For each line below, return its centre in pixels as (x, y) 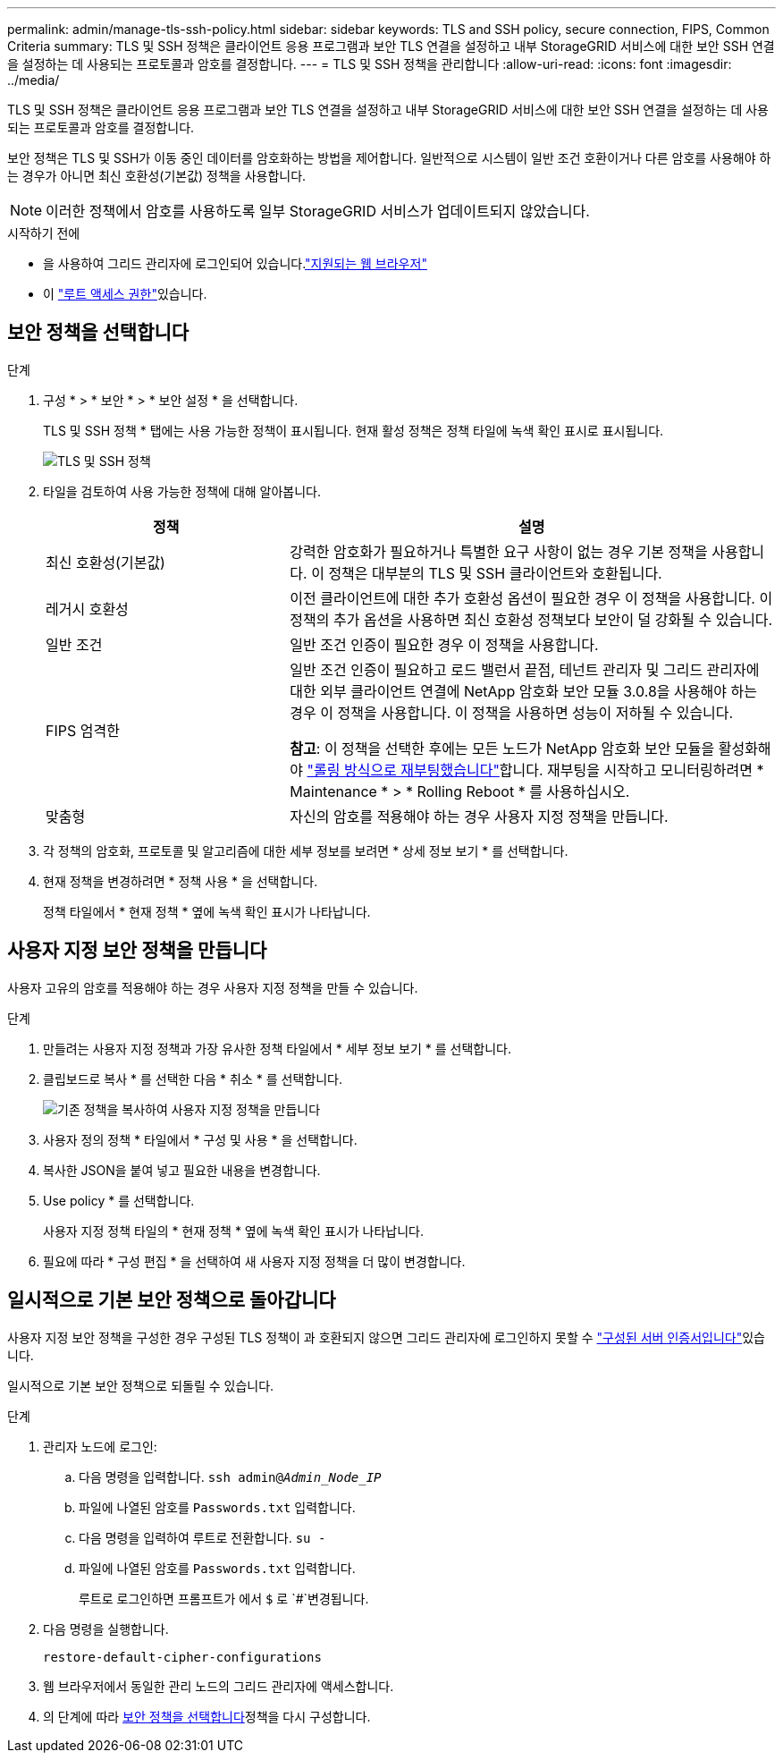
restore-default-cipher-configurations (182, 1657)
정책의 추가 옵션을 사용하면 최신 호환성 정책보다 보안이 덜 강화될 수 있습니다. (531, 619)
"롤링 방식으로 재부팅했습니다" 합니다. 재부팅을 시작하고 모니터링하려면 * (535, 770)
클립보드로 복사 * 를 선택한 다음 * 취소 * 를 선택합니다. (193, 1079)
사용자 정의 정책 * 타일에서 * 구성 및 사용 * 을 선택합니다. (200, 1139)
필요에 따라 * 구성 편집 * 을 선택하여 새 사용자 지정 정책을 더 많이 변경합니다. (254, 1261)
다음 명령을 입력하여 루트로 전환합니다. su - (202, 1537)
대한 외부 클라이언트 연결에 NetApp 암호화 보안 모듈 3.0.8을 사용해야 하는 (523, 691)
